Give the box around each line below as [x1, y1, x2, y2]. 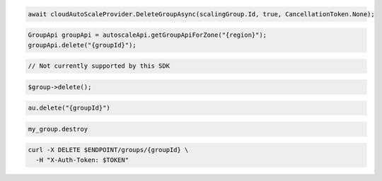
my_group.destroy [28, 124, 88, 133]
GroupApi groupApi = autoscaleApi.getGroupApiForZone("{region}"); [28, 31, 267, 39]
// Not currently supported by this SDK [28, 62, 170, 70]
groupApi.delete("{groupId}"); [28, 41, 137, 49]
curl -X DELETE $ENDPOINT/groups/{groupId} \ [28, 146, 189, 154]
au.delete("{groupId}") [28, 104, 111, 112]
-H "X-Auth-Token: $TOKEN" [35, 156, 129, 164]
